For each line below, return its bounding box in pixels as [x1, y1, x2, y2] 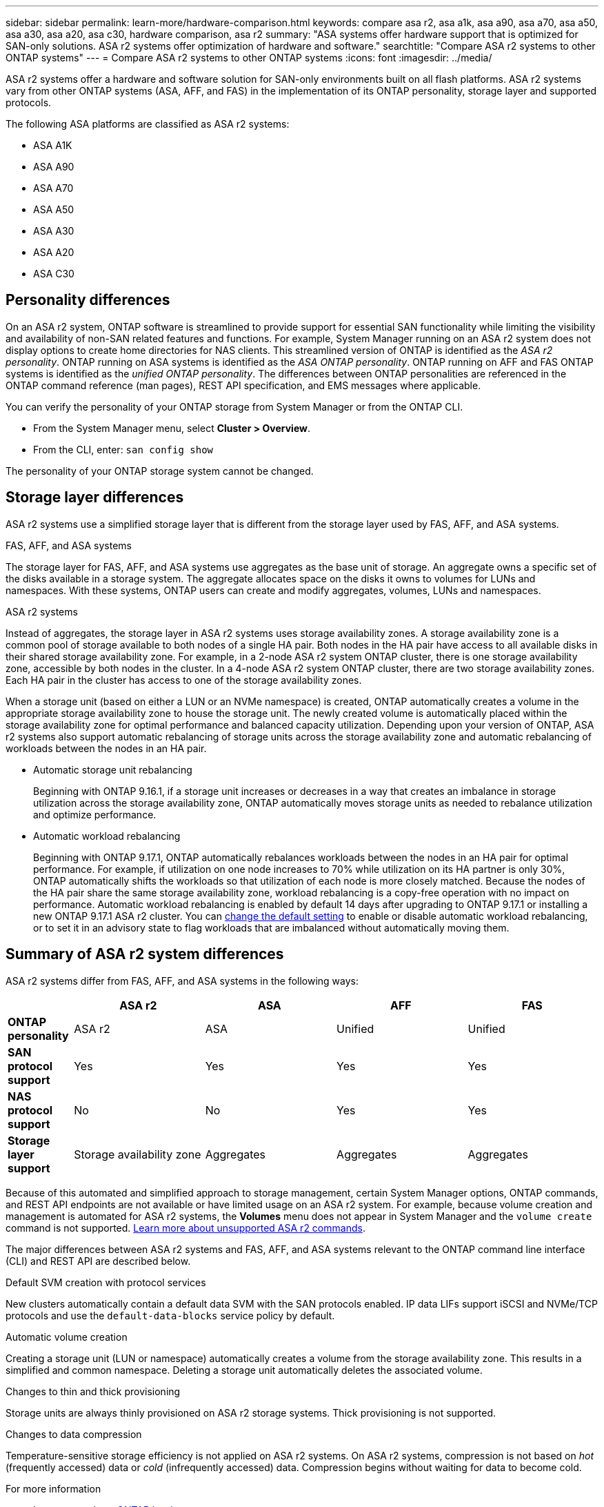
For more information [6, 1482, 101, 1495]
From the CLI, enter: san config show [33, 443, 214, 455]
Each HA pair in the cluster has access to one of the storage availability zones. [6, 673, 362, 686]
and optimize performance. [33, 808, 157, 820]
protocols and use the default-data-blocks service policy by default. [6, 1309, 335, 1321]
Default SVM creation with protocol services [6, 1276, 206, 1288]
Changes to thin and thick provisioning [6, 1385, 181, 1397]
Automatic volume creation [6, 1330, 128, 1343]
